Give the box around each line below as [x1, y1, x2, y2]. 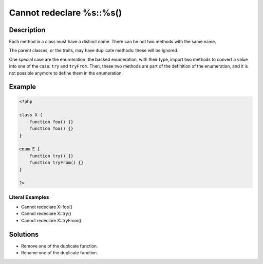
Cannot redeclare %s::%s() [9, 7, 122, 18]
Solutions [9, 230, 39, 238]
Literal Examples [9, 194, 49, 200]
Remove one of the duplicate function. [21, 243, 98, 249]
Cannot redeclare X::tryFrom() [21, 217, 82, 223]
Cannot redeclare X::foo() [21, 204, 73, 210]
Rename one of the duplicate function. [21, 250, 98, 256]
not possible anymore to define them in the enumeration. [9, 70, 123, 76]
